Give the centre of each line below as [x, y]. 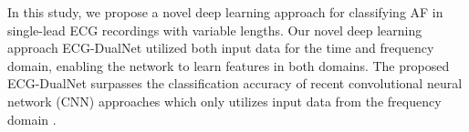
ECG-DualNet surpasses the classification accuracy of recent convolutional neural [235, 83]
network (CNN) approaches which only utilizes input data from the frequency [224, 101]
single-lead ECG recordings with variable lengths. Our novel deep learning [215, 30]
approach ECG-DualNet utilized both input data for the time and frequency [221, 48]
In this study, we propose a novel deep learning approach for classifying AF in [225, 12]
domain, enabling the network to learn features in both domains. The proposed [229, 65]
